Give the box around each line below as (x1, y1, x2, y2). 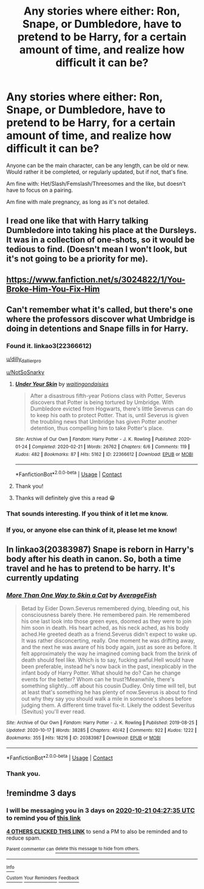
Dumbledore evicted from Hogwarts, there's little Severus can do (30, 405, 193, 412)
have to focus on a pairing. (6, 186, 73, 194)
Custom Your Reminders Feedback (6, 875, 80, 881)
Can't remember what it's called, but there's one (6, 305, 193, 315)
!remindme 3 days (6, 788, 76, 799)
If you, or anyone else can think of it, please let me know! (6, 525, 177, 534)
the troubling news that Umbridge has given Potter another (30, 418, 178, 426)
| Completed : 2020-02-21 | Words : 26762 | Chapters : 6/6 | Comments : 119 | (29, 443, 190, 450)
